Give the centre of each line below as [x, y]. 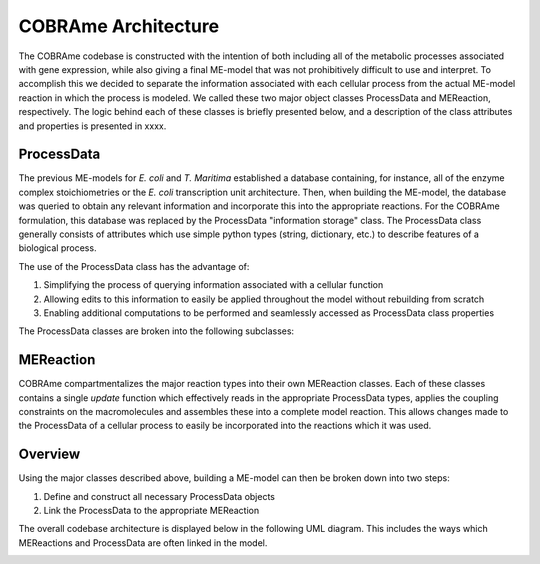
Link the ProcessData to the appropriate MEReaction [151, 511]
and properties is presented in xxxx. [92, 126]
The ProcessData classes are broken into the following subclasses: [156, 331]
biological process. [57, 248]
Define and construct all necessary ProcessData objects [159, 496]
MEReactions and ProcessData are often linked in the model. [143, 542]
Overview [49, 454]
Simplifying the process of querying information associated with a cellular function [213, 285]
